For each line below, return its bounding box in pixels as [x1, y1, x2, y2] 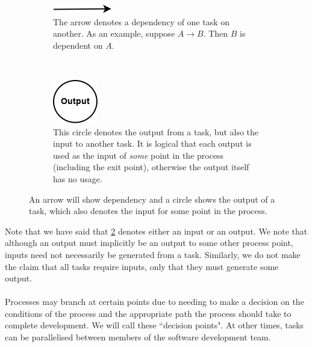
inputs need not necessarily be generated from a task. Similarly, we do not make [5, 248, 301, 260]
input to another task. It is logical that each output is [53, 137, 252, 150]
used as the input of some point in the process [53, 149, 224, 161]
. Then [203, 27, 228, 40]
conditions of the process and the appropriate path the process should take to [5, 307, 292, 319]
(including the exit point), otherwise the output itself [53, 161, 249, 173]
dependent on [53, 38, 103, 51]
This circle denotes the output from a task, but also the [53, 125, 259, 138]
